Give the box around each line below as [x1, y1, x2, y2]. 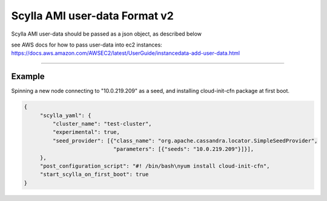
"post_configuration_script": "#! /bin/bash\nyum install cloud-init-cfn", [39, 162, 270, 169]
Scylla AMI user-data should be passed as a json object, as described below [11, 30, 202, 37]
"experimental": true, [52, 129, 121, 136]
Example [11, 71, 45, 81]
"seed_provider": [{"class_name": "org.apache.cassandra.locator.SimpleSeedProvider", [52, 137, 318, 144]
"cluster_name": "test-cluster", [52, 121, 152, 127]
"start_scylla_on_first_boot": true [39, 171, 149, 178]
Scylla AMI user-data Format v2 [11, 9, 174, 22]
